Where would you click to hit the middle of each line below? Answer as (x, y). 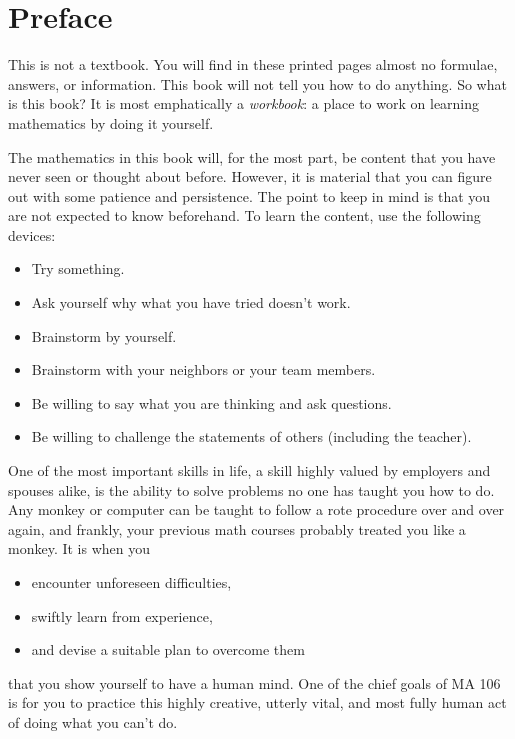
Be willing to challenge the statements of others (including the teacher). (251, 436)
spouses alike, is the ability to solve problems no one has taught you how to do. (251, 489)
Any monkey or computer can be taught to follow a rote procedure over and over (256, 509)
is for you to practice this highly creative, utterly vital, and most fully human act (257, 702)
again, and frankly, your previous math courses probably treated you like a (237, 528)
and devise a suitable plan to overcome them (168, 649)
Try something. (78, 268)
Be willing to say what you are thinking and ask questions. (211, 402)
